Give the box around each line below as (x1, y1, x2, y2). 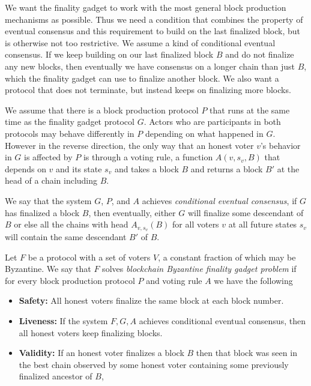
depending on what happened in (145, 127, 264, 139)
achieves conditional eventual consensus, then (139, 314, 306, 327)
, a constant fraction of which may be (158, 250, 296, 263)
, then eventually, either (88, 206, 176, 219)
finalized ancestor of (19, 370, 92, 382)
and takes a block (114, 162, 179, 175)
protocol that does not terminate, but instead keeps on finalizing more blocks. (5, 83, 291, 96)
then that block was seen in (196, 346, 297, 359)
